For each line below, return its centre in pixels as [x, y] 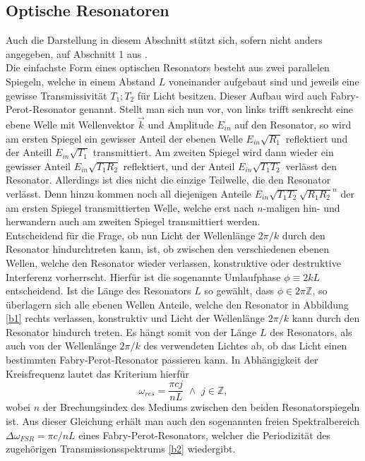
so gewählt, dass [239, 291]
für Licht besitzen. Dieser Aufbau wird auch [232, 95]
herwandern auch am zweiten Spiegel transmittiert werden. [133, 221]
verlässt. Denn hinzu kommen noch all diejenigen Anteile [129, 193]
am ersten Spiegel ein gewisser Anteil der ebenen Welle [124, 138]
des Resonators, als [311, 331]
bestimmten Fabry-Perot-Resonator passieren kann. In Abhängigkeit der [162, 360]
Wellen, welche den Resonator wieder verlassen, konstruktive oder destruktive [173, 262]
